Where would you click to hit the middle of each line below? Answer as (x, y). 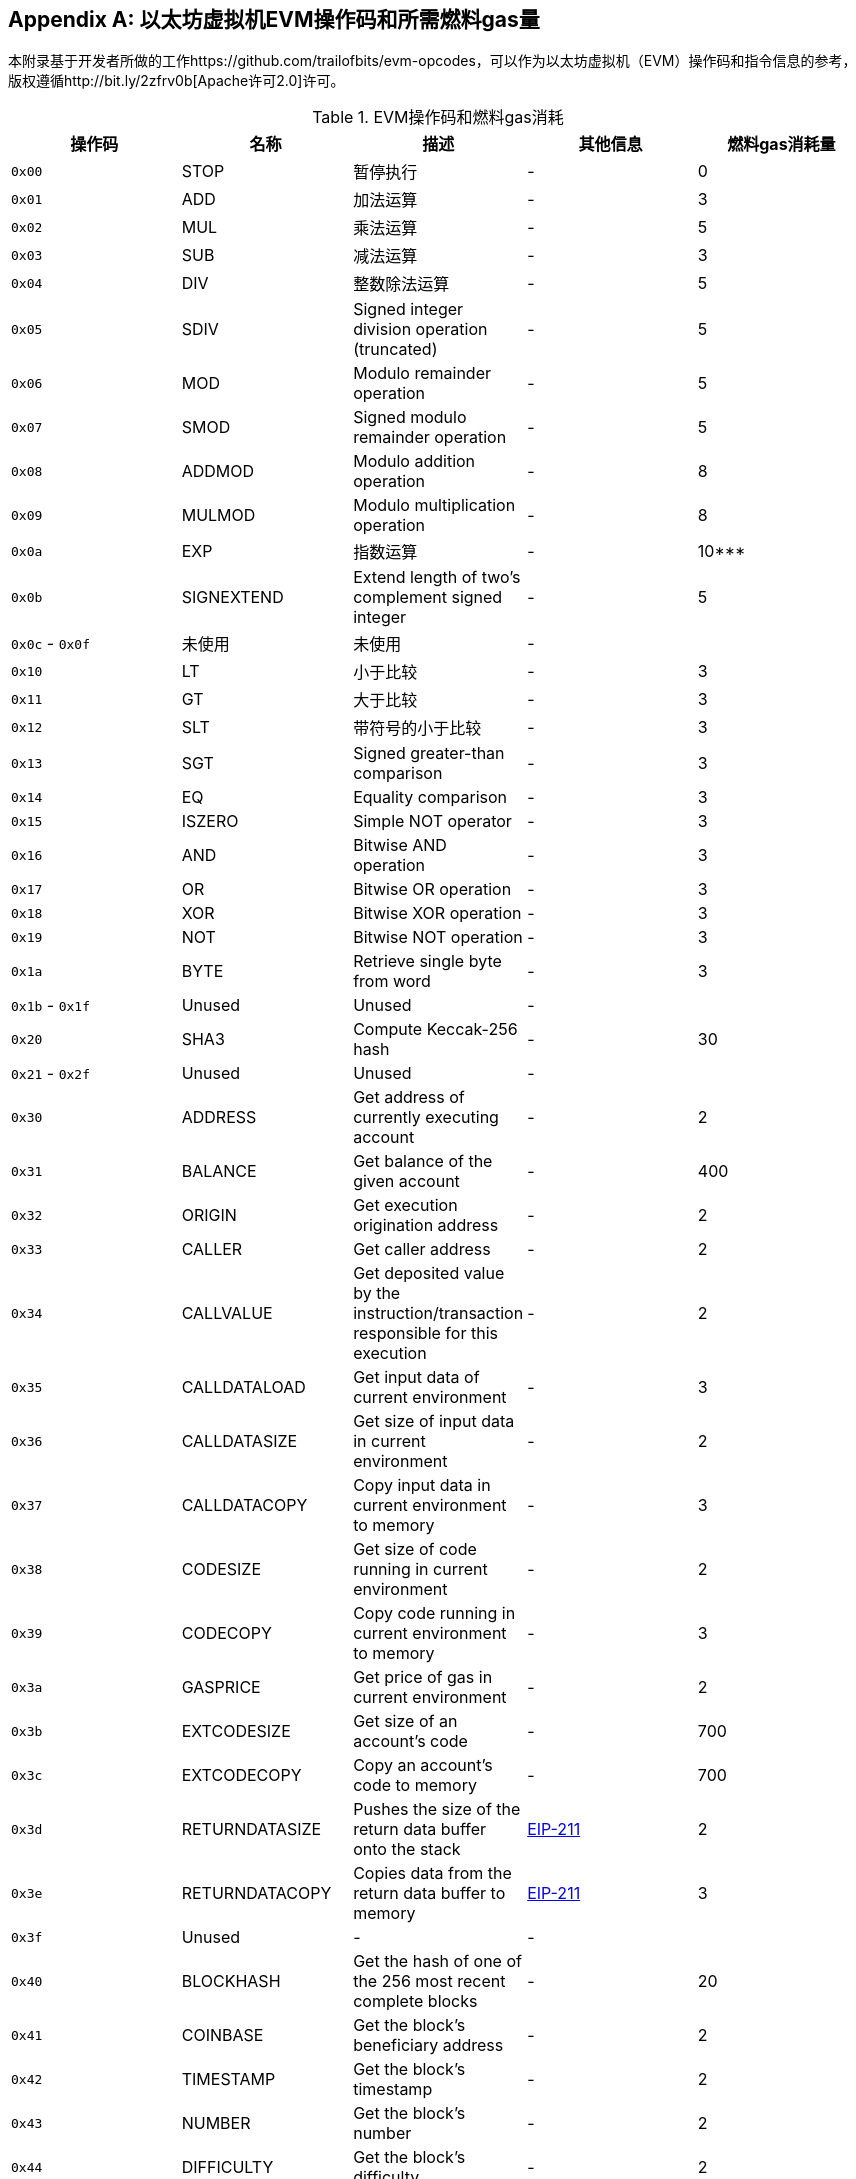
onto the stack (407, 1849)
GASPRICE (221, 1687)
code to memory (415, 1785)
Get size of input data (434, 1421)
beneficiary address (428, 2045)
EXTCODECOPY (241, 1775)
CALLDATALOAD (243, 1387)
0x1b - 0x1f (50, 1005)
